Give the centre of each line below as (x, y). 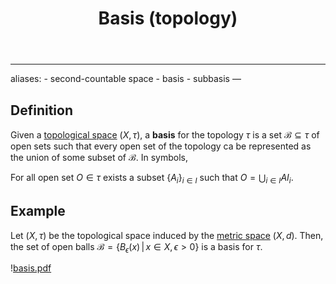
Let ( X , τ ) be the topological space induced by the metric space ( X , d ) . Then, (167, 235)
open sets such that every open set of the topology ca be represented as (161, 146)
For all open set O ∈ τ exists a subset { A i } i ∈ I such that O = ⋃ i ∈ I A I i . (152, 179)
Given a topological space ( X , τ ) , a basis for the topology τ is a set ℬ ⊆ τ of (165, 135)
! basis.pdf (31, 268)
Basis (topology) (168, 18)
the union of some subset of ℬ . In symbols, (99, 157)
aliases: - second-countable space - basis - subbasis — (126, 79)
